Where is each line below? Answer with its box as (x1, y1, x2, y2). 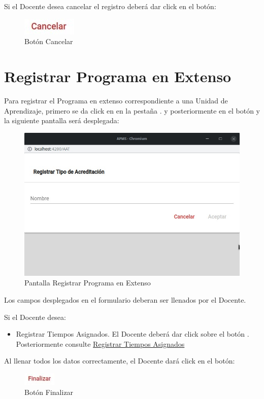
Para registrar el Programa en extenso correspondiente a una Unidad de (4, 95, 228, 105)
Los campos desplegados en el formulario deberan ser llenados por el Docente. (4, 294, 246, 305)
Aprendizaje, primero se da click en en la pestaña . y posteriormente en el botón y (4, 105, 260, 116)
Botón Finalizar (24, 386, 74, 397)
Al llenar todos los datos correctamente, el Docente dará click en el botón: (4, 355, 235, 366)
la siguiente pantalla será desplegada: (4, 115, 119, 126)
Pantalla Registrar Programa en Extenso (24, 277, 151, 288)
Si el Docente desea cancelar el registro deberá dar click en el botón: (4, 1, 216, 11)
